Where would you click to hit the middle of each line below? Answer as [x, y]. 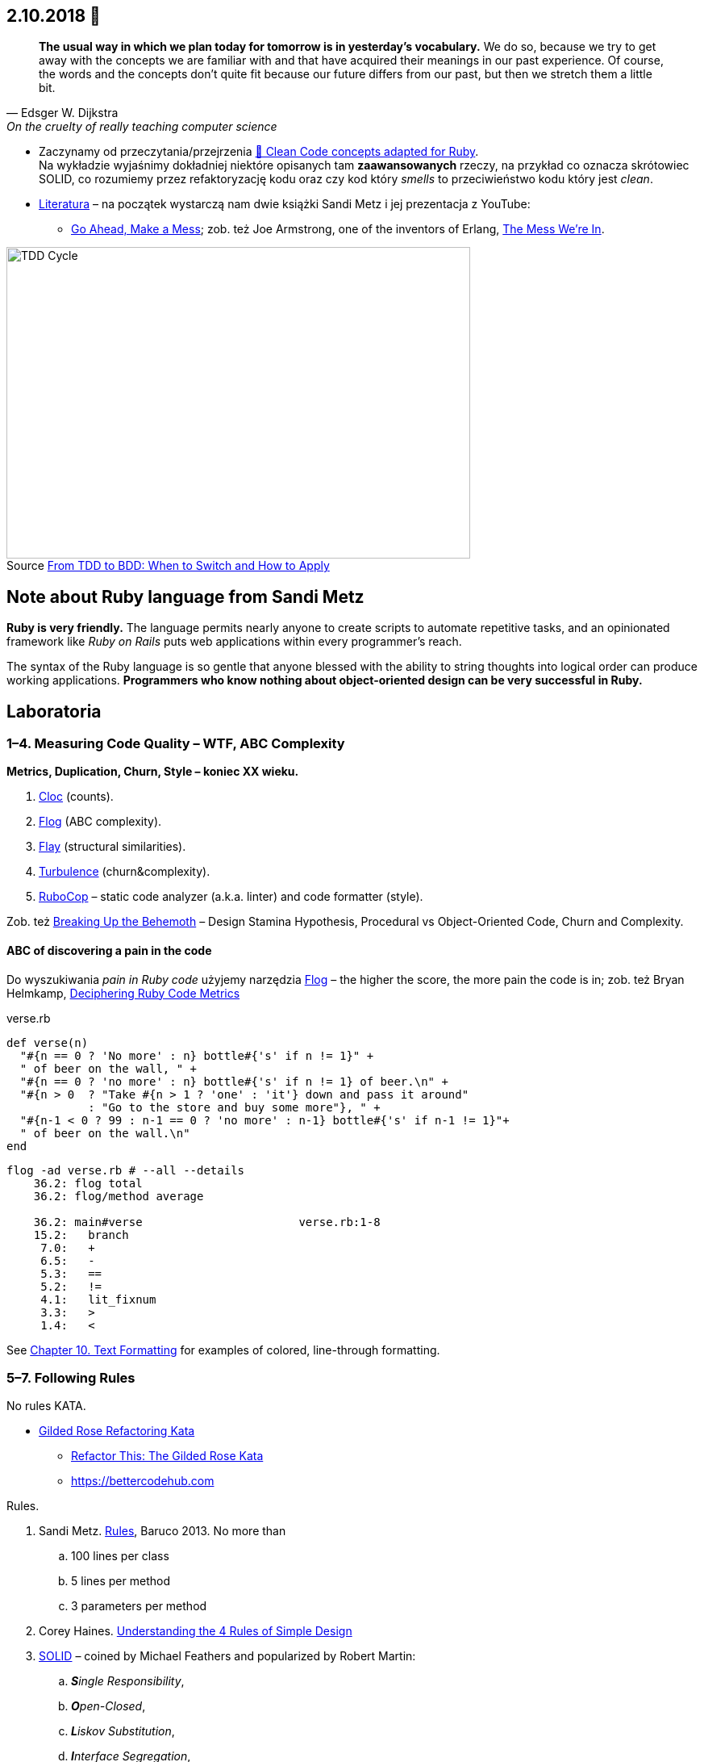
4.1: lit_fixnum [98, 1299]
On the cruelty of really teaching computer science [142, 127]
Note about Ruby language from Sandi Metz [185, 596]
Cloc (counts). [76, 797]
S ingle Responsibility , [128, 1681]
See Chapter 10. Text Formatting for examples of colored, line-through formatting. [223, 1350]
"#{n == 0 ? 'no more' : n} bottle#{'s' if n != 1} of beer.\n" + [234, 1081]
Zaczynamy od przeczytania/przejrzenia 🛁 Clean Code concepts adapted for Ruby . [259, 152]
